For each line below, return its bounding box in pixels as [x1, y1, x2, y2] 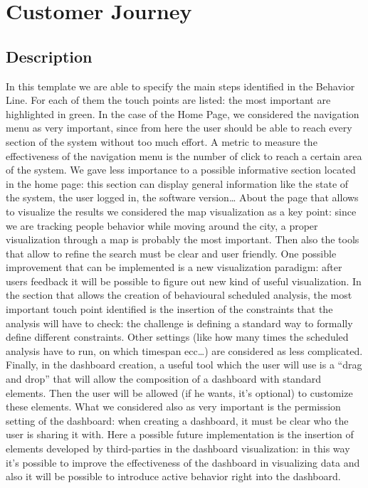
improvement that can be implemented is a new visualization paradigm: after [6, 260, 342, 275]
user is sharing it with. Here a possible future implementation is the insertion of [6, 427, 354, 442]
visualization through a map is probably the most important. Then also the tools [6, 232, 359, 247]
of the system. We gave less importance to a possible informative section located [6, 162, 356, 177]
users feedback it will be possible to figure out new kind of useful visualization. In [6, 273, 362, 288]
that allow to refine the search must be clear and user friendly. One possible [6, 245, 337, 260]
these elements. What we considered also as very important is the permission [6, 399, 341, 414]
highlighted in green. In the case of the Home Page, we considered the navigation [6, 106, 359, 121]
